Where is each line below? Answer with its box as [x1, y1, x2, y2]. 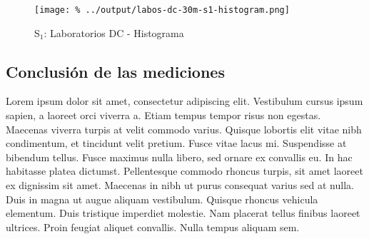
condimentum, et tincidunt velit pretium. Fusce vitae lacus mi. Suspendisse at [6, 136, 347, 151]
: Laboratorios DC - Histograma [44, 25, 184, 40]
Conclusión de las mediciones [6, 60, 225, 82]
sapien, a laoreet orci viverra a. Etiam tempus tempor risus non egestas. [6, 108, 321, 123]
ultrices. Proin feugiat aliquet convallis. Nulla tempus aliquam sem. [6, 219, 300, 234]
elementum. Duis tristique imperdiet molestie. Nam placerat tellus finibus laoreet [6, 205, 360, 220]
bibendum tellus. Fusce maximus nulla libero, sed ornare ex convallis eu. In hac [6, 149, 353, 164]
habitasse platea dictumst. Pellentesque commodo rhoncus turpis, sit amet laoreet [6, 163, 363, 178]
